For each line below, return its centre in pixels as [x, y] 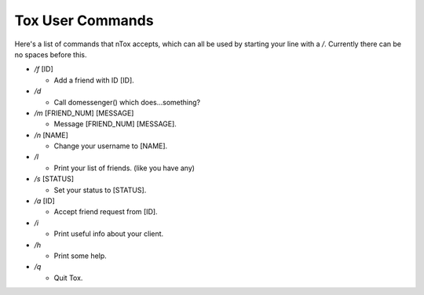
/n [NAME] [51, 135]
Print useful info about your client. [109, 234]
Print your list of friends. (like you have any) [124, 168]
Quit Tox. [68, 278]
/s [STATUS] [54, 179]
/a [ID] [44, 201]
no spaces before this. [51, 54]
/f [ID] [44, 69]
